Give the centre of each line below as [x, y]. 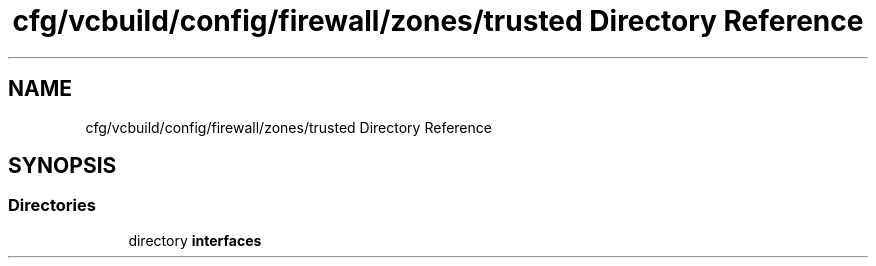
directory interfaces [195, 240]
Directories [52, 205]
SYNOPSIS [62, 166]
